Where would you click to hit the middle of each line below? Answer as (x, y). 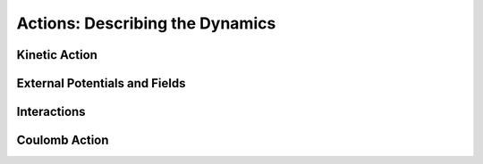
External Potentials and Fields (101, 83)
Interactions (51, 112)
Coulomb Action (63, 140)
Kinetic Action (57, 55)
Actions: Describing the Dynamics (146, 23)
